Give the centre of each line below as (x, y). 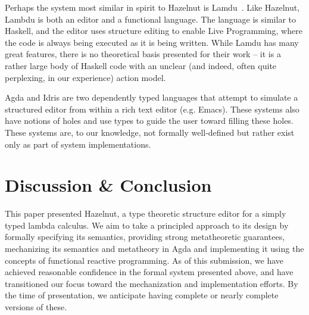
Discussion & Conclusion (108, 185)
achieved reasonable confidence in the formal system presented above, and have (149, 272)
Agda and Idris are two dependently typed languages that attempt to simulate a (152, 97)
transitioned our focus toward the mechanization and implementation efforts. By (152, 283)
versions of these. (36, 307)
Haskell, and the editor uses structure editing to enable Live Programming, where (154, 31)
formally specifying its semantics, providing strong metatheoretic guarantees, (145, 237)
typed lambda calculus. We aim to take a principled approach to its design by (147, 225)
